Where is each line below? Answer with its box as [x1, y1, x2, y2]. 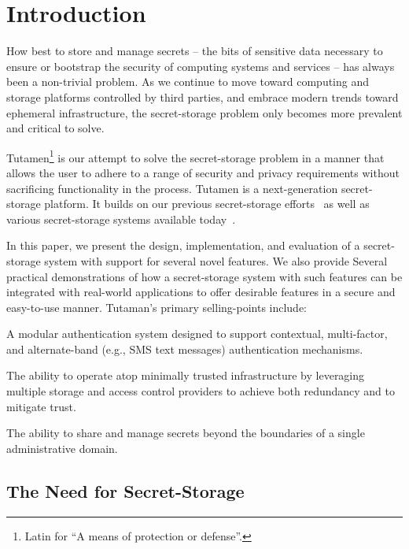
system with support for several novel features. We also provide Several [44, 252, 388, 269]
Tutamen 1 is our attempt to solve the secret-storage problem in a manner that [6, 147, 385, 165]
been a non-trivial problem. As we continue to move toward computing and [6, 73, 370, 90]
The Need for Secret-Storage [6, 478, 245, 503]
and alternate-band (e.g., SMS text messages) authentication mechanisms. [6, 340, 363, 357]
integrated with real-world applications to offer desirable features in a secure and [6, 284, 396, 300]
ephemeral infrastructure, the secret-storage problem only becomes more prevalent [6, 104, 403, 121]
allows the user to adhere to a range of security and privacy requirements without [6, 164, 400, 180]
